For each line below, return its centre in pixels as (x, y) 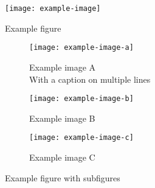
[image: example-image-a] (81, 48)
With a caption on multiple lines (90, 79)
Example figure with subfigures (63, 177)
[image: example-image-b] (81, 99)
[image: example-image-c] (81, 138)
